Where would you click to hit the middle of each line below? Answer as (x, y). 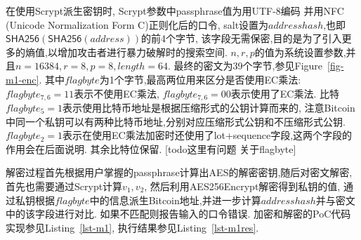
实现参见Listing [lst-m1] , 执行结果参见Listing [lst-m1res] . (132, 227)
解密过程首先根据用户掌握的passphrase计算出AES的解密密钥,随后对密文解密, (179, 172)
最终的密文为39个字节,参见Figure (248, 66)
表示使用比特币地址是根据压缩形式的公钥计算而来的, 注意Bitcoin (209, 108)
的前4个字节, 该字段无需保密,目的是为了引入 (242, 38)
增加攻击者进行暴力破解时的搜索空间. (142, 52)
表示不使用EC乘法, (117, 93)
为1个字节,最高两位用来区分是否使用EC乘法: (200, 79)
